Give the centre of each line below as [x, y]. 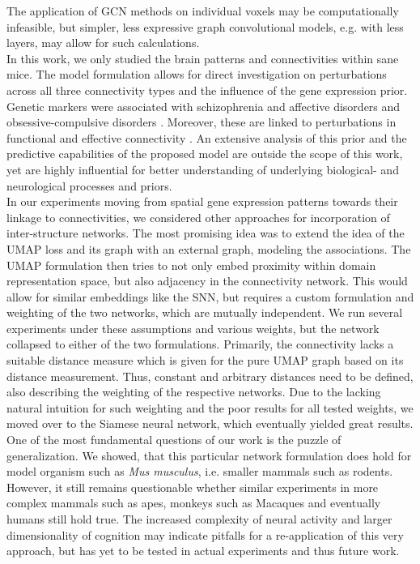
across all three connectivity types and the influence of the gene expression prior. [207, 90]
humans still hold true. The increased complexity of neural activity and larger [199, 519]
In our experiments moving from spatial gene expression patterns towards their [202, 201]
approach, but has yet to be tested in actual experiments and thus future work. [203, 551]
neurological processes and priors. [89, 185]
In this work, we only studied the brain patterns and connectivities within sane [203, 58]
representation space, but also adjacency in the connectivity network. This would [207, 281]
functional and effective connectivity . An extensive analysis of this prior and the [207, 137]
